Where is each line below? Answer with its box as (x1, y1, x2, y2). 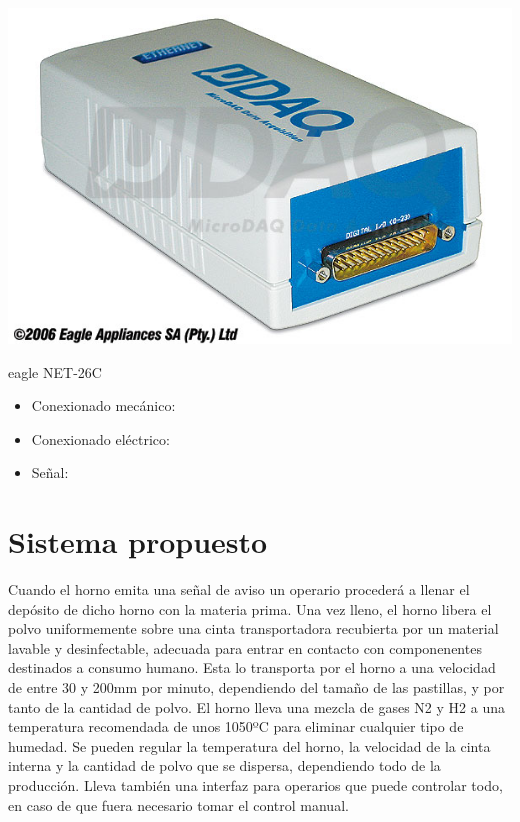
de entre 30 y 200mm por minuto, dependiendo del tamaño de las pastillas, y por (8, 677, 505, 698)
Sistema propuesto (8, 521, 268, 562)
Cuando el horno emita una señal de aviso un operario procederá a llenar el (8, 579, 470, 600)
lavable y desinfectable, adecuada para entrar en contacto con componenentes (8, 637, 482, 658)
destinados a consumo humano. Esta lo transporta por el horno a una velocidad (8, 657, 496, 678)
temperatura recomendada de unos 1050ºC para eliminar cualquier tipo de (8, 716, 464, 737)
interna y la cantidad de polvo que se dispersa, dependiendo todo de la (8, 755, 441, 776)
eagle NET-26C (8, 361, 102, 382)
